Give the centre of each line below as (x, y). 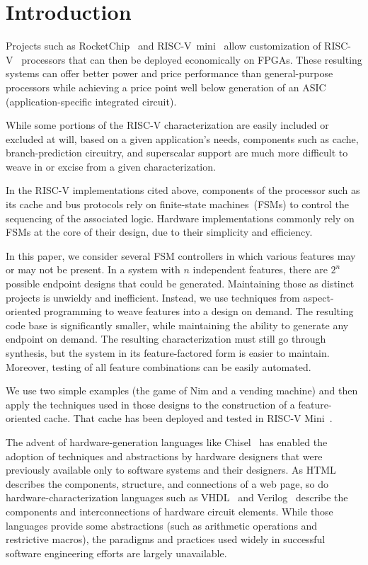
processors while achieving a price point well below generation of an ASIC (166, 87)
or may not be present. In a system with (93, 269)
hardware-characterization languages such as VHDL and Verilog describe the (177, 497)
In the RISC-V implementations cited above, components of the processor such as (183, 190)
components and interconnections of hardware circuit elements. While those (169, 511)
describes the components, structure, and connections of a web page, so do (167, 483)
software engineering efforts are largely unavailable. (116, 553)
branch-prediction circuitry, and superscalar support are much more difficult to (177, 153)
